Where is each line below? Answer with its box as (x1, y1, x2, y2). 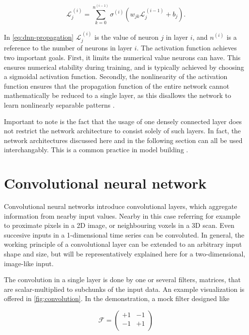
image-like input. (4, 258, 54, 268)
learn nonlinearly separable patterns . (4, 99, 115, 110)
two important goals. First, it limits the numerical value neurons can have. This (4, 52, 241, 62)
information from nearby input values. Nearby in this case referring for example (4, 210, 240, 221)
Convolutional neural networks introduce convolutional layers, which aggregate (4, 201, 237, 211)
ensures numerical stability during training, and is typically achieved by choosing (4, 62, 244, 72)
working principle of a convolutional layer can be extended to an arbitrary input (4, 239, 242, 249)
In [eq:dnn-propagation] (4, 32, 74, 42)
